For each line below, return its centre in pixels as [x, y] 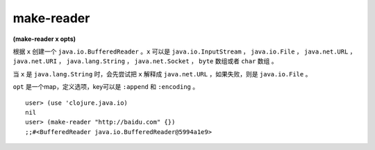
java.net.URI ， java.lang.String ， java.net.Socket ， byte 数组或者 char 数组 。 [145, 61]
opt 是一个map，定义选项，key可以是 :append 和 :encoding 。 [106, 87]
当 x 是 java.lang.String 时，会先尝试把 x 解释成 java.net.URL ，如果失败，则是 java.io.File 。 [162, 74]
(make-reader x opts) [44, 39]
